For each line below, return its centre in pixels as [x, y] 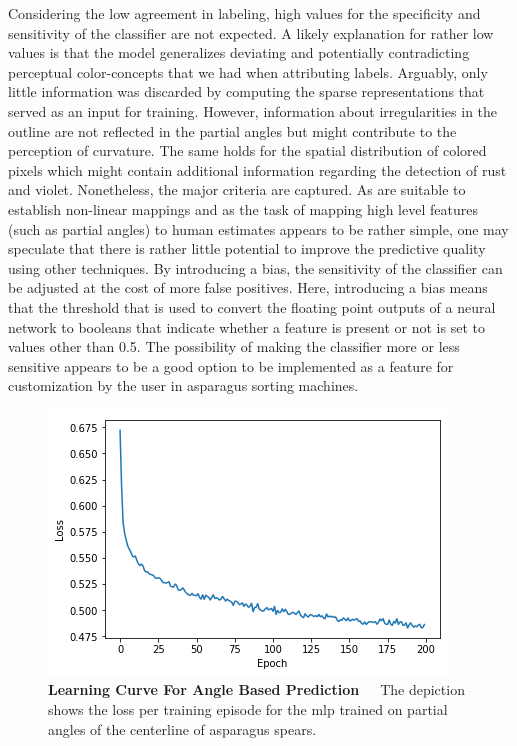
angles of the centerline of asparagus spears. [182, 728]
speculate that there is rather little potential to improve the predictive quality [247, 248]
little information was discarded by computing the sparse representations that [246, 91]
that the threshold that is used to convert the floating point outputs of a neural [252, 306]
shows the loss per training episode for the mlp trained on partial [248, 709]
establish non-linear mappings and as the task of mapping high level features [243, 208]
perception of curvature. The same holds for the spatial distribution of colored [247, 150]
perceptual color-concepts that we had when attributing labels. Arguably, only [248, 71]
